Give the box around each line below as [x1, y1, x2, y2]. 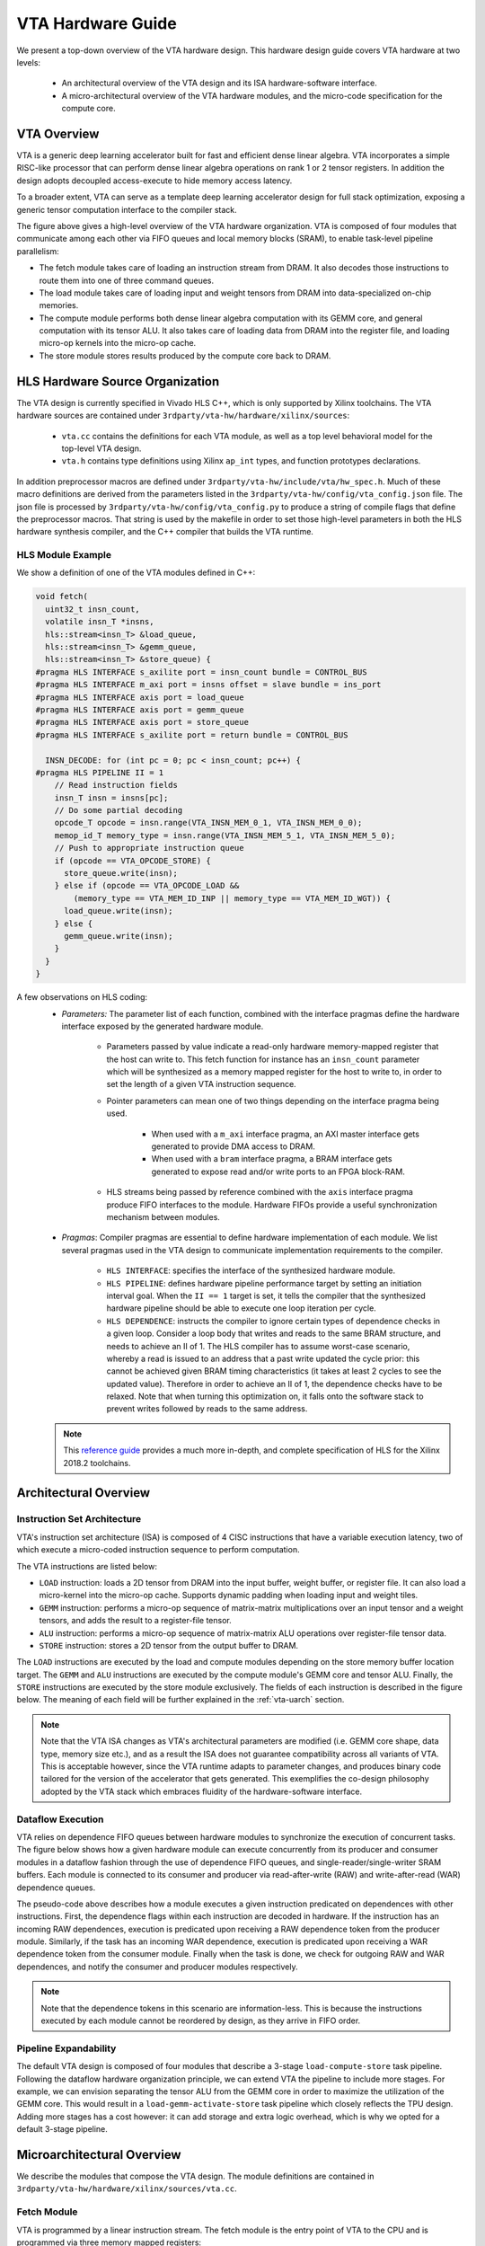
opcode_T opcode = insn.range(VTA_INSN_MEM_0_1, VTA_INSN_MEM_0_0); [54, 818, 363, 828]
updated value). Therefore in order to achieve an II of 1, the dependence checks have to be [106, 1378, 443, 1389]
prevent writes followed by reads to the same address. [106, 1403, 308, 1414]
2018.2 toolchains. [63, 1457, 131, 1468]
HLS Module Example [16, 549, 112, 561]
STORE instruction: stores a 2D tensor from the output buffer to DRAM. [39, 1640, 299, 1650]
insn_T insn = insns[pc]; [54, 792, 169, 803]
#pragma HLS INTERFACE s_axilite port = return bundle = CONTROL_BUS [35, 730, 348, 740]
